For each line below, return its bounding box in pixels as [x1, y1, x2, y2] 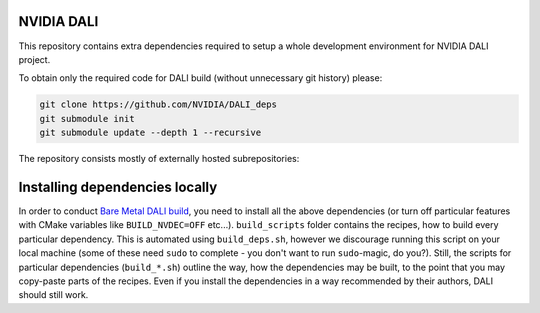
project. [18, 53, 51, 65]
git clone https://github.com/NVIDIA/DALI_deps [39, 99, 277, 110]
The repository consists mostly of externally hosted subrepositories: [18, 153, 300, 165]
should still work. [18, 289, 89, 301]
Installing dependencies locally [18, 178, 218, 195]
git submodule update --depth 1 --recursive [39, 127, 262, 139]
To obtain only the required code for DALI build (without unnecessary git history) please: [18, 72, 383, 84]
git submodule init [39, 113, 135, 124]
